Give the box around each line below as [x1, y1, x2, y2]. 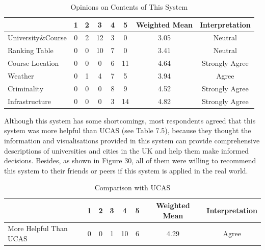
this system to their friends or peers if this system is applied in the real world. [4, 165, 248, 176]
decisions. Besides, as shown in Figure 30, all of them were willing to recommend [4, 155, 256, 166]
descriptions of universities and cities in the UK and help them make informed [4, 145, 249, 156]
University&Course [8, 32, 67, 43]
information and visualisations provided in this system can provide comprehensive [4, 135, 260, 145]
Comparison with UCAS [94, 182, 171, 193]
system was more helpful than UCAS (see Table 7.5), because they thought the [4, 125, 251, 136]
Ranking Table [8, 45, 54, 56]
